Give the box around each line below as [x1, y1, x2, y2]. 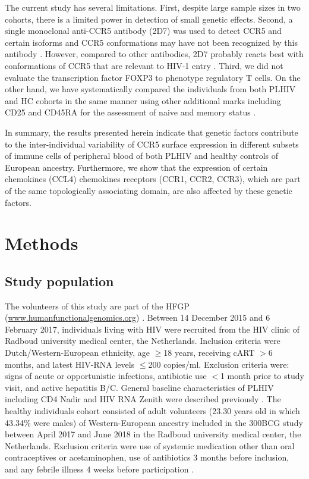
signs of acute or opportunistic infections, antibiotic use [5, 370, 207, 382]
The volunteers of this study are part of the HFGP [5, 299, 190, 312]
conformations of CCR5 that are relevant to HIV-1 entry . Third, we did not [5, 59, 283, 71]
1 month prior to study [220, 370, 304, 382]
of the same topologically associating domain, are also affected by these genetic [5, 184, 292, 196]
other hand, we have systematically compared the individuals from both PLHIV [5, 83, 296, 95]
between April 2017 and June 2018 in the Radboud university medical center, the [5, 428, 301, 440]
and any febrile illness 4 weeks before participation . [5, 462, 194, 475]
